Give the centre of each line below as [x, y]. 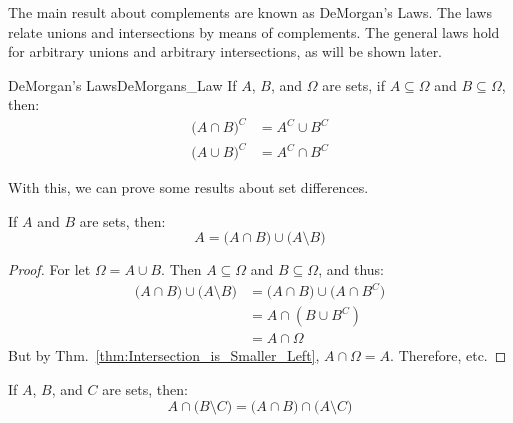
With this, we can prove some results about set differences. [188, 187]
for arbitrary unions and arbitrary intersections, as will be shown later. [225, 51]
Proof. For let [49, 269]
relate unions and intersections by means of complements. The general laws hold [254, 31]
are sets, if [354, 84]
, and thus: [351, 269]
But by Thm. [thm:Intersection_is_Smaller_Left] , [164, 355]
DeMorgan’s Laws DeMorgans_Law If [122, 84]
